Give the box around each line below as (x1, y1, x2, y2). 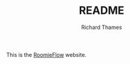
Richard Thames (81, 24, 122, 31)
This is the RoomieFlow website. (6, 51, 86, 58)
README (79, 4, 125, 18)
